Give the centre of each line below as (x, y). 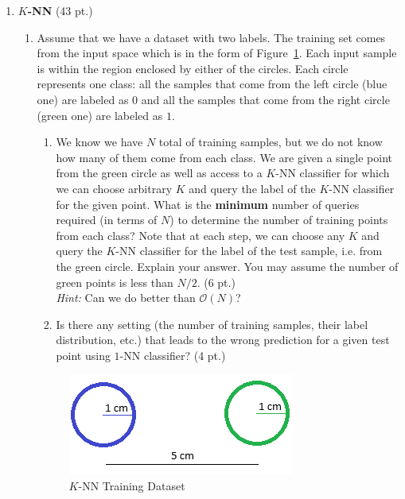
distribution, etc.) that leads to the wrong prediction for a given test (223, 340)
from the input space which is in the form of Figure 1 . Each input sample (217, 53)
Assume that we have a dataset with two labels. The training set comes (211, 37)
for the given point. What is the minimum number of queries (208, 204)
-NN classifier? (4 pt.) (173, 355)
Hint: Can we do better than (126, 298)
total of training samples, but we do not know (271, 142)
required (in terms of (107, 220)
